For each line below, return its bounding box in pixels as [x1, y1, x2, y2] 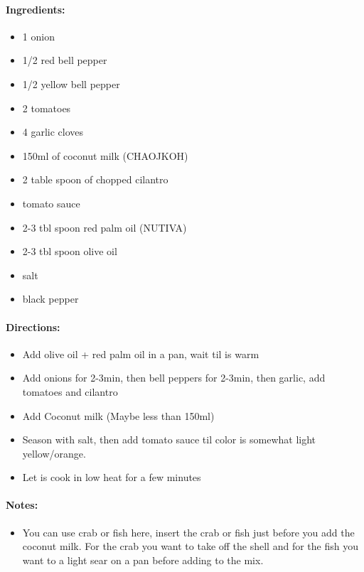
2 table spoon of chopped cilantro [22, 172, 168, 187]
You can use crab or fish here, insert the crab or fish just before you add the [22, 524, 355, 539]
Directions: [6, 319, 60, 334]
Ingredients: [6, 1, 65, 16]
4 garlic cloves [22, 124, 84, 139]
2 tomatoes [22, 100, 71, 115]
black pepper [22, 291, 79, 306]
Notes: [6, 497, 38, 512]
